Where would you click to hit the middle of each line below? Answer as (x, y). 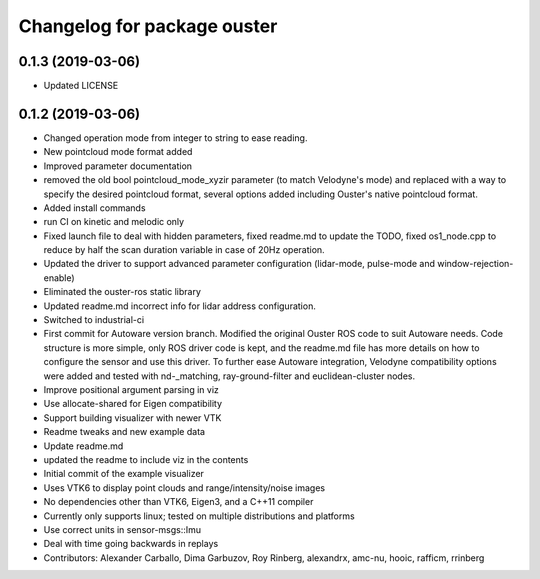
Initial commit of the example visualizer (124, 474)
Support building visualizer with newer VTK (132, 417)
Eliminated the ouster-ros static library (122, 292)
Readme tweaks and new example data (124, 432)
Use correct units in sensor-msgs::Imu (122, 529)
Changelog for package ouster (148, 26)
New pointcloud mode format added (118, 152)
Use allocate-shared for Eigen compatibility (133, 404)
